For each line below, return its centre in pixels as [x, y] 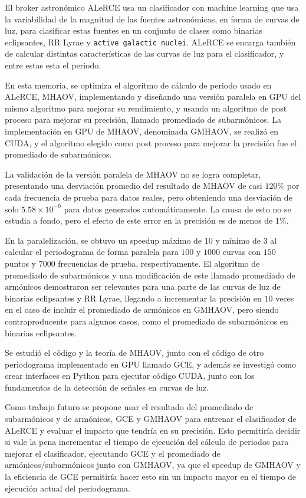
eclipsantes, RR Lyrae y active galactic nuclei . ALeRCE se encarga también [150, 42]
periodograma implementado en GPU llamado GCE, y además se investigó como [150, 364]
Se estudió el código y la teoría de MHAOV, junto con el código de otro [134, 353]
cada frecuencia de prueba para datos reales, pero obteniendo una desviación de [149, 197]
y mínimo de [238, 240]
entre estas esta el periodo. [53, 65]
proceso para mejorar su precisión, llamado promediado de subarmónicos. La [143, 119]
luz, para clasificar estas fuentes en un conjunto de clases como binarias [134, 30]
